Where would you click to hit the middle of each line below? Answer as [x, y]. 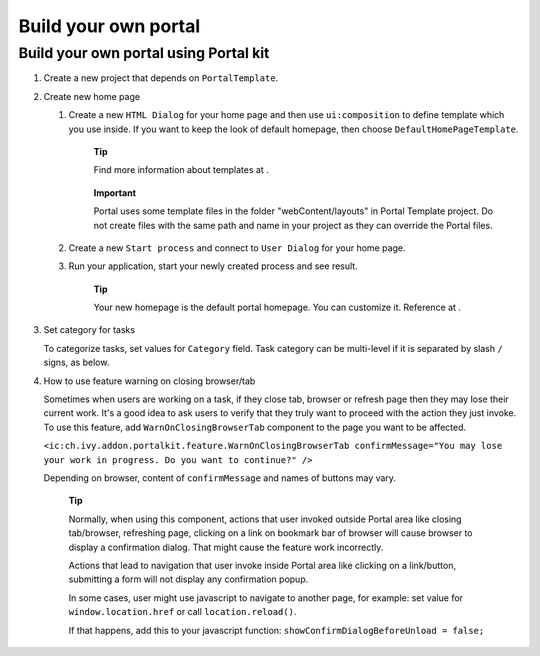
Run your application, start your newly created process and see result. [213, 266]
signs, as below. [76, 362]
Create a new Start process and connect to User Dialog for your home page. [237, 247]
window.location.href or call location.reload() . [182, 612]
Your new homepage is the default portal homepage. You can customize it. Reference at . [277, 307]
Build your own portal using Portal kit [144, 53]
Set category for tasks [89, 330]
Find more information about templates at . [181, 170]
